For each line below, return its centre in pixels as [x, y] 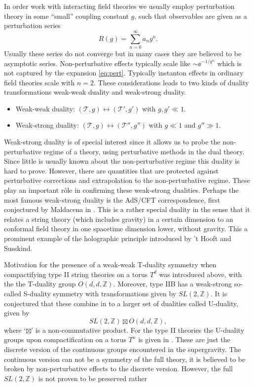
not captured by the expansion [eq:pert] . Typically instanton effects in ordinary [124, 73]
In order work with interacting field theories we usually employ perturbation [119, 6]
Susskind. [18, 248]
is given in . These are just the [184, 339]
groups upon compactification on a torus [65, 339]
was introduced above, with [200, 274]
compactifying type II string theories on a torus [76, 274]
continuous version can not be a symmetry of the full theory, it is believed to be [125, 359]
